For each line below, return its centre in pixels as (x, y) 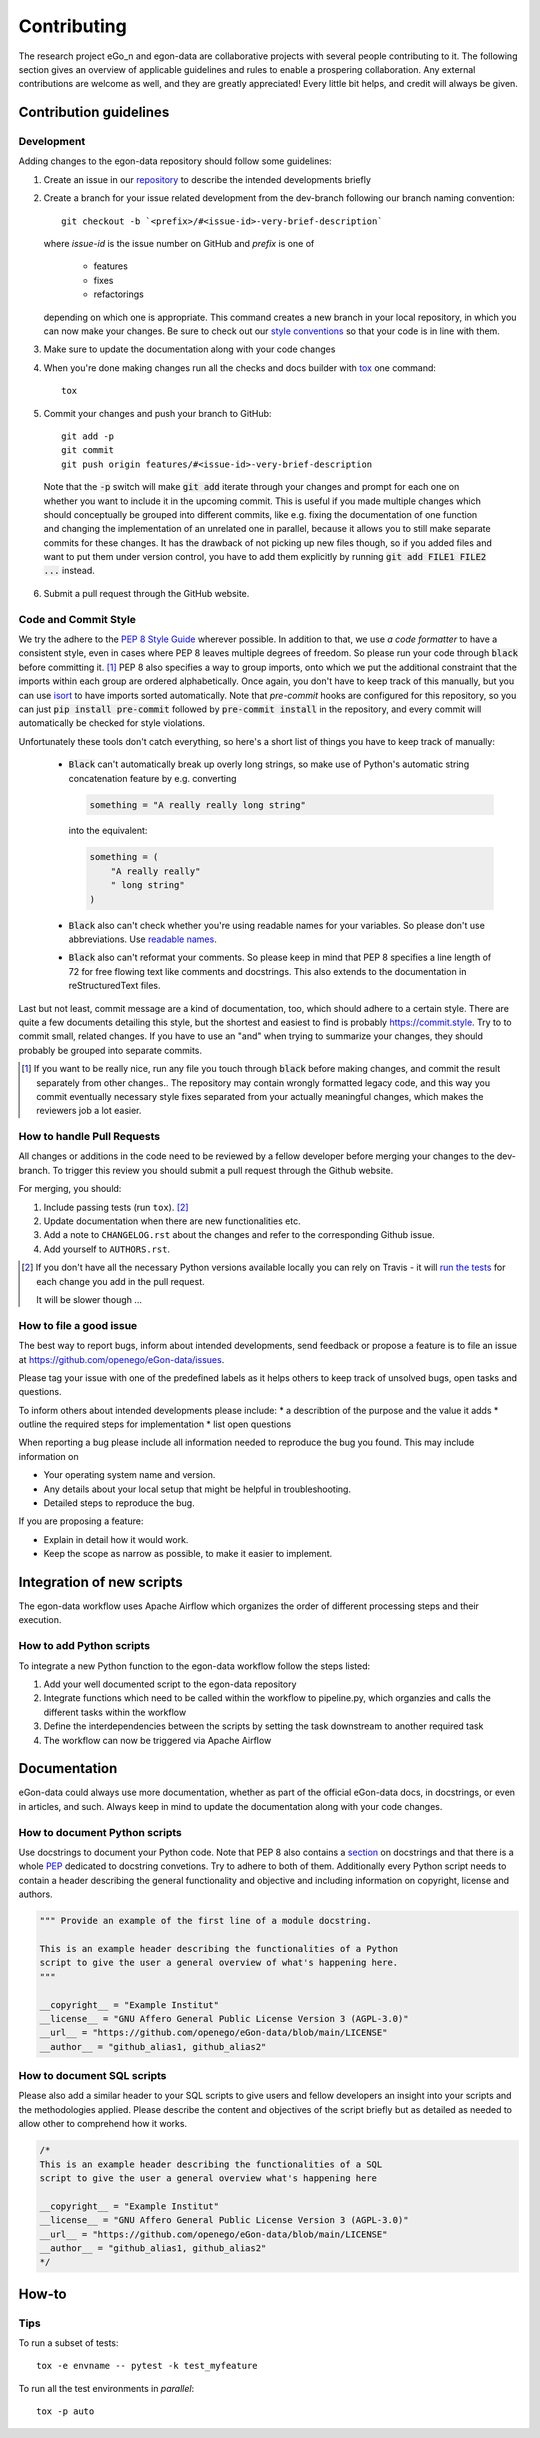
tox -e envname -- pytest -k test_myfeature (147, 2366)
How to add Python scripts (84, 1646)
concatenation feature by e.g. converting (152, 778)
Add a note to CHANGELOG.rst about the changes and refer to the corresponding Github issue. (239, 1235)
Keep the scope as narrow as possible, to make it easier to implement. (188, 1554)
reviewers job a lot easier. (89, 1111)
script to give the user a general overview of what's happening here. (219, 1963)
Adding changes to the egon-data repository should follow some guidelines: (175, 161)
